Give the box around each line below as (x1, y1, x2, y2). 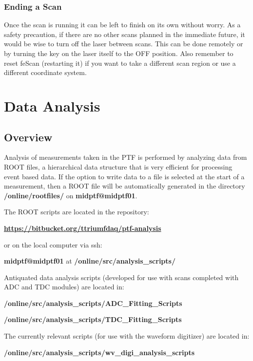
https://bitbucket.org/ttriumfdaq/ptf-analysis (4, 223, 161, 233)
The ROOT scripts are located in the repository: (4, 207, 149, 217)
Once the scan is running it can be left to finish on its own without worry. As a (4, 19, 241, 30)
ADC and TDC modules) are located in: (4, 282, 124, 292)
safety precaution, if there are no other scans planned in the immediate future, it (4, 29, 245, 39)
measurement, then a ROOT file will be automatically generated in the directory (4, 181, 245, 191)
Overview (4, 129, 53, 144)
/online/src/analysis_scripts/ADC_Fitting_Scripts (4, 298, 182, 308)
